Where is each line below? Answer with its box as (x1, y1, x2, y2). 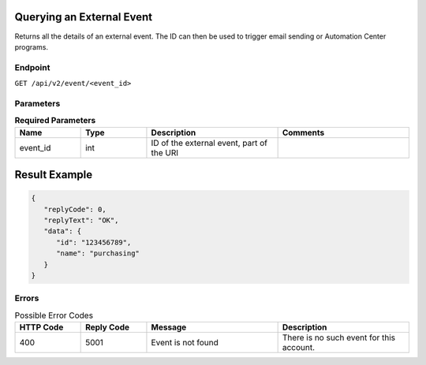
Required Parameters (14, 115, 96, 126)
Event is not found (151, 337, 219, 348)
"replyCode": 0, (43, 205, 106, 214)
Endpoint (14, 61, 50, 73)
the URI (151, 147, 179, 158)
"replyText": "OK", (43, 215, 119, 225)
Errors (14, 292, 39, 304)
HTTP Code (19, 322, 64, 333)
